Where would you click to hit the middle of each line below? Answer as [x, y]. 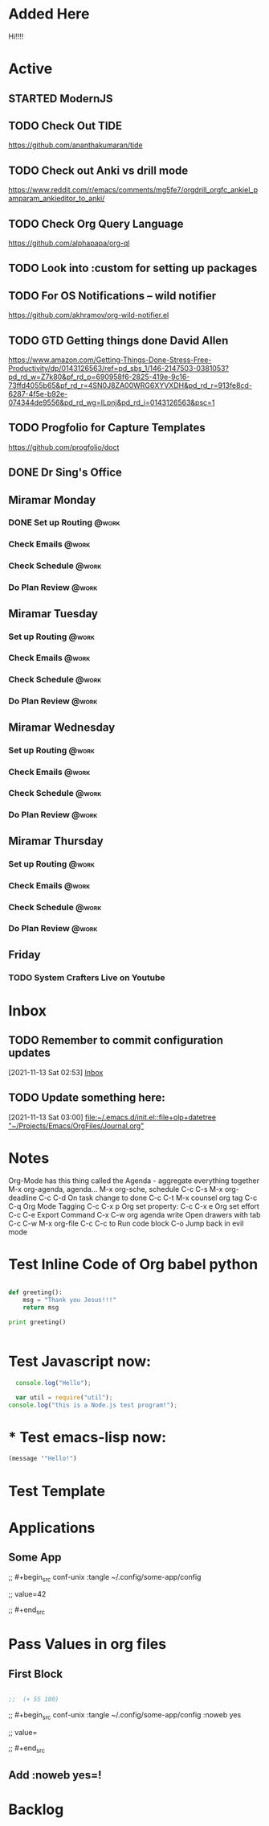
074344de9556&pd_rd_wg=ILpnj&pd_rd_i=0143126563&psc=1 [112, 402]
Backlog [36, 1810]
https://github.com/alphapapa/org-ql [69, 243]
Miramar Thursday [56, 841]
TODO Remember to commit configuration [116, 1040]
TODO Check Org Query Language [96, 223]
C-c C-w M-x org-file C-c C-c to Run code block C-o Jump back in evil [126, 1223]
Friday [24, 954]
